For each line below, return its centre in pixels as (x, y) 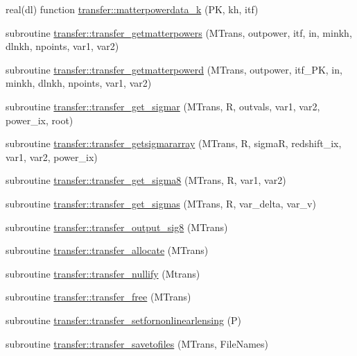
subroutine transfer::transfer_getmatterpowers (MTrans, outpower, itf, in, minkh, (179, 32)
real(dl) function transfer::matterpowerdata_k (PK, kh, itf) (132, 9)
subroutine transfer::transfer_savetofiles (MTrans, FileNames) (137, 343)
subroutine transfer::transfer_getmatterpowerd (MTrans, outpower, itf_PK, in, (174, 69)
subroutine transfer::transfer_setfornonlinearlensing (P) (124, 320)
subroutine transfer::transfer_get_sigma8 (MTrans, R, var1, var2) (146, 180)
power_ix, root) (40, 120)
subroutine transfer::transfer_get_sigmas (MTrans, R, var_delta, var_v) (161, 203)
